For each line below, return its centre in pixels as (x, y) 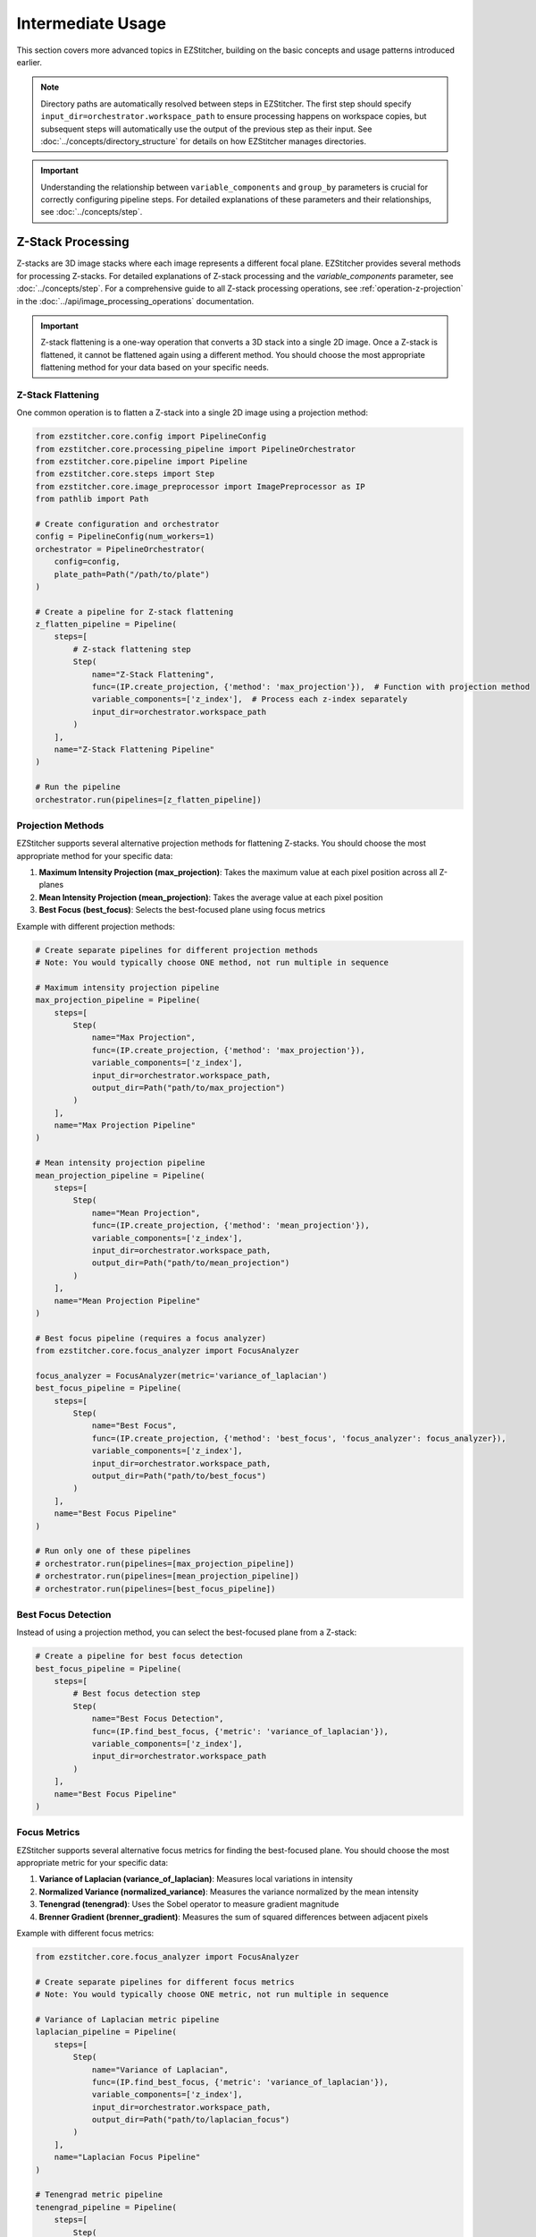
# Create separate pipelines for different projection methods (177, 950)
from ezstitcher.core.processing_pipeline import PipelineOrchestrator (196, 449)
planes (51, 885)
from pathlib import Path (92, 499)
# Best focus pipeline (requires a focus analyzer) (151, 1338)
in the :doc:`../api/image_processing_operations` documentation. (135, 301)
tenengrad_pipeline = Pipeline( (106, 2207)
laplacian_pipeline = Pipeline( (106, 2032)
